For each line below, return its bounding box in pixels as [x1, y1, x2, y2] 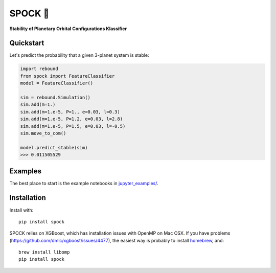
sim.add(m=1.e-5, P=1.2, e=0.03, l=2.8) [20, 116, 123, 122]
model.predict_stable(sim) [20, 145, 88, 150]
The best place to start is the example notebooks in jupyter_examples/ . [9, 180, 158, 186]
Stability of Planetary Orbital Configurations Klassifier [9, 26, 127, 32]
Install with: [9, 207, 34, 213]
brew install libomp [18, 249, 70, 255]
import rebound [20, 66, 58, 72]
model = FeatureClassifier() [20, 80, 94, 86]
